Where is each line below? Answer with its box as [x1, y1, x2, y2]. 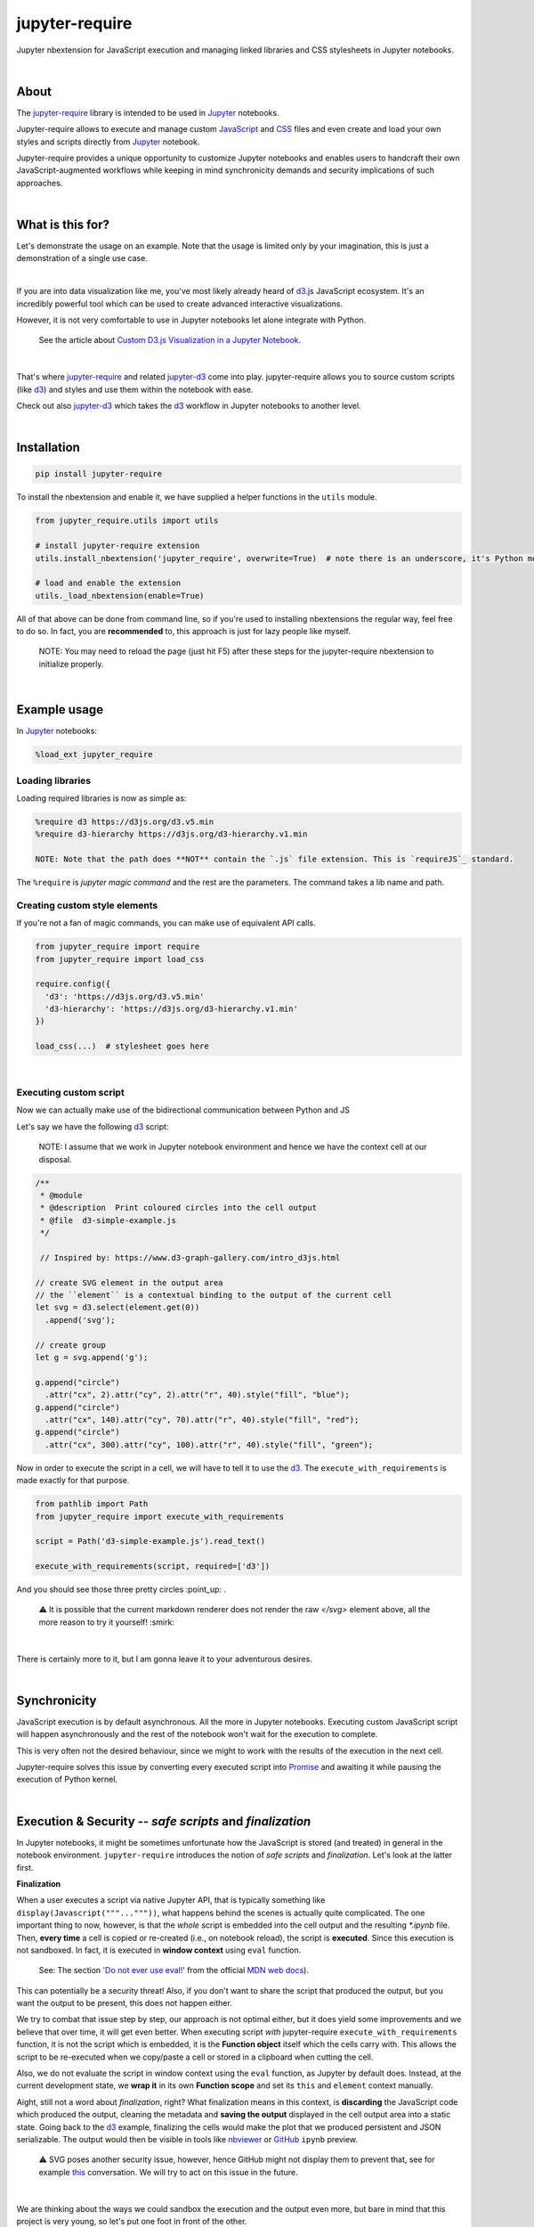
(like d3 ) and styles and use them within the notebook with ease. [16, 384, 254, 395]
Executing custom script [16, 1087, 125, 1099]
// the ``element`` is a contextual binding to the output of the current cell [35, 1290, 392, 1301]
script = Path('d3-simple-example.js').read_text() [35, 1537, 266, 1546]
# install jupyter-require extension [35, 541, 200, 551]
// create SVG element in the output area [35, 1277, 223, 1287]
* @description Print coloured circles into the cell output [40, 1203, 318, 1213]
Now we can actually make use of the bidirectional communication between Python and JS [16, 1105, 351, 1115]
